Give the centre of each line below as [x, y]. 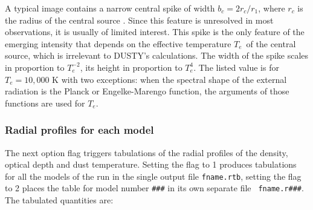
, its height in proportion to [131, 67]
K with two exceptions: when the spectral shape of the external [169, 79]
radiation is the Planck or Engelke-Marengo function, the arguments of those [147, 91]
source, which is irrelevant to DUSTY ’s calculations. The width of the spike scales [157, 55]
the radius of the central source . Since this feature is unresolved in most [139, 20]
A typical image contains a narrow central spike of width [110, 8]
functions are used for [45, 103]
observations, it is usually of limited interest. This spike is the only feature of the [155, 32]
